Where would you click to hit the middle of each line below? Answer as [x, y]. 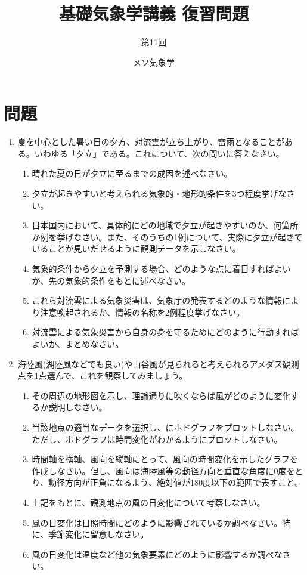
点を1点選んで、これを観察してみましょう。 [103, 375]
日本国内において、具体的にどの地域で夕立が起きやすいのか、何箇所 [165, 225]
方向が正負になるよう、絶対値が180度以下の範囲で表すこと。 [184, 482]
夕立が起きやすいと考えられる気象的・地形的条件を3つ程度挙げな [159, 194]
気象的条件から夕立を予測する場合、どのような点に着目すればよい [161, 268]
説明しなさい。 [78, 407]
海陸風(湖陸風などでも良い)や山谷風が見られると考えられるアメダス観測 [158, 364]
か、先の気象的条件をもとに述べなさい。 [111, 280]
